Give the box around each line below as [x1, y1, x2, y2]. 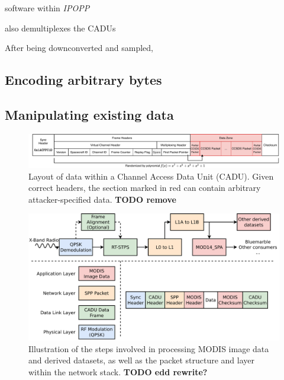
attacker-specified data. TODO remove [28, 193, 176, 205]
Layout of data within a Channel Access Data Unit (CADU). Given [28, 170, 274, 182]
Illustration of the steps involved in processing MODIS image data [28, 342, 269, 355]
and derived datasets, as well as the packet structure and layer [28, 354, 255, 366]
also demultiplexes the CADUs [5, 21, 116, 34]
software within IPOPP [5, 2, 90, 14]
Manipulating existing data [5, 105, 174, 123]
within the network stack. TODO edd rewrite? [28, 365, 208, 378]
